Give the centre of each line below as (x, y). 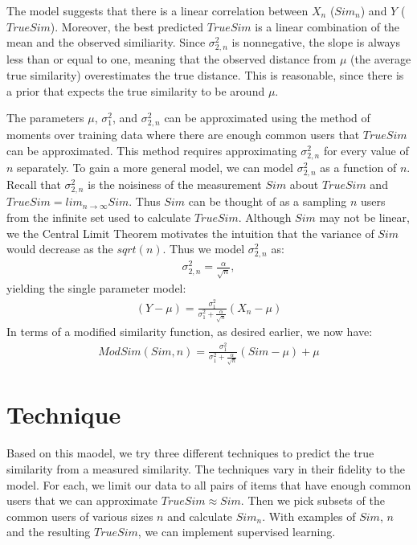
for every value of (366, 150)
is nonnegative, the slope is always (316, 42)
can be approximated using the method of (267, 118)
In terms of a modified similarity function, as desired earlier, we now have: (190, 332)
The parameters (45, 118)
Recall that (34, 184)
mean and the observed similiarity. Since (106, 42)
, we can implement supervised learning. (237, 532)
